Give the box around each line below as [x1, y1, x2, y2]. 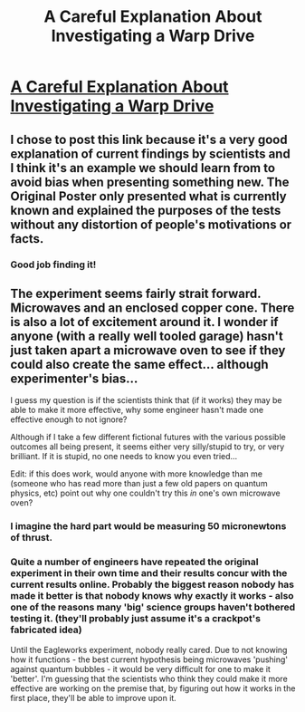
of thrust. [10, 532, 53, 544]
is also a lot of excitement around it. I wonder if [10, 314, 279, 330]
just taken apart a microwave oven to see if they [10, 342, 286, 358]
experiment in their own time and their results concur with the [10, 567, 288, 580]
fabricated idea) [10, 623, 82, 636]
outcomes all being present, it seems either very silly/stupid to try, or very [10, 441, 285, 452]
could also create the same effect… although [10, 356, 270, 372]
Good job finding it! [10, 258, 97, 271]
